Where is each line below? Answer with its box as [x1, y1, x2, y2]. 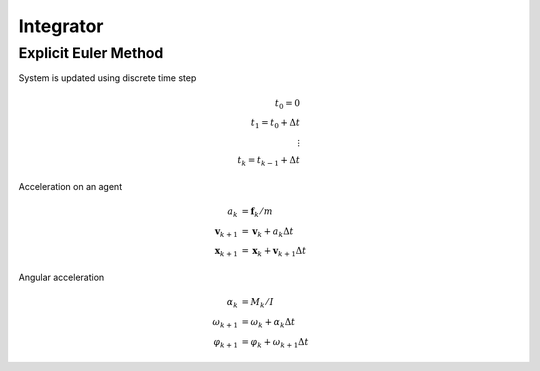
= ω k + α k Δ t [241, 316, 296, 330]
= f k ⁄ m [241, 205, 274, 219]
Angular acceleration [18, 271, 105, 283]
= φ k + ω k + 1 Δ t [241, 336, 309, 350]
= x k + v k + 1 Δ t [241, 245, 307, 259]
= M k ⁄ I [241, 296, 274, 310]
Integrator [18, 15, 104, 37]
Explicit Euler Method [18, 44, 164, 62]
